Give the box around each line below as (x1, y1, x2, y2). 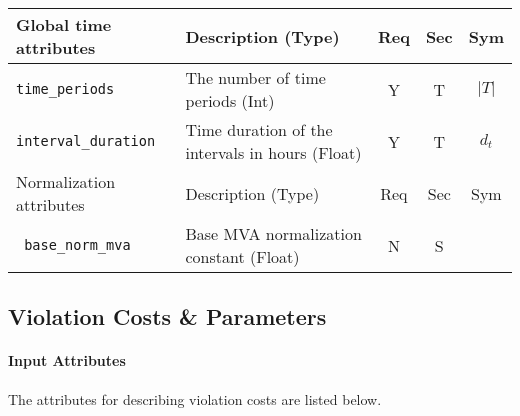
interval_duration (16, 133, 156, 149)
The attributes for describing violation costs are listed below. (8, 388, 382, 409)
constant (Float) (185, 245, 300, 268)
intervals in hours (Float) (185, 141, 362, 164)
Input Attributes (8, 350, 126, 371)
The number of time (185, 66, 326, 89)
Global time (16, 13, 112, 36)
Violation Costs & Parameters (8, 301, 327, 332)
